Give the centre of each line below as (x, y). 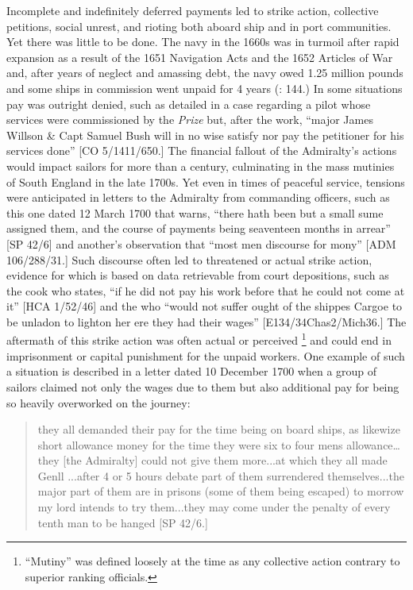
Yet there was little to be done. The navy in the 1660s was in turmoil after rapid (203, 42)
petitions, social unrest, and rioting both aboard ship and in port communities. (199, 26)
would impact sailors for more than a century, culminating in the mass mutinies (201, 166)
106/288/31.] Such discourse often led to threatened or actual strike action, (189, 259)
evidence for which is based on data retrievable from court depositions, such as (198, 275)
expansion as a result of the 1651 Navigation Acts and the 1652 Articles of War (200, 57)
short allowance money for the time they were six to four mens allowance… (219, 444)
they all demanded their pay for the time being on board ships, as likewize (219, 429)
